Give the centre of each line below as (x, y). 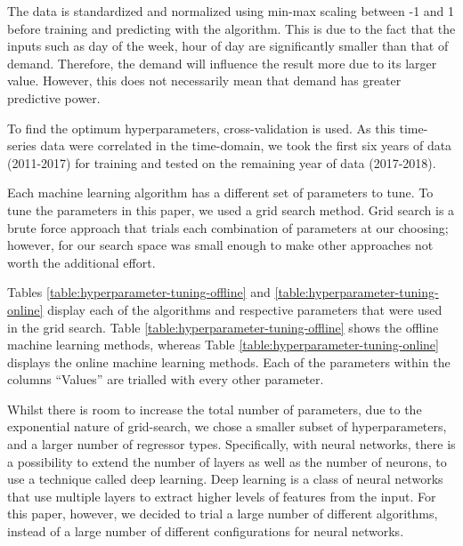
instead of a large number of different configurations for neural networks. (206, 531)
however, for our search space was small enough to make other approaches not (220, 245)
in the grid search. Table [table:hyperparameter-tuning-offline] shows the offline (223, 327)
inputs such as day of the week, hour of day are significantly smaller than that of (228, 46)
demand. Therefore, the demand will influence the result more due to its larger (222, 63)
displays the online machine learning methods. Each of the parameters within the (229, 361)
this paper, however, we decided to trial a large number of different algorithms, (223, 514)
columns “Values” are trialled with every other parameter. (166, 379)
